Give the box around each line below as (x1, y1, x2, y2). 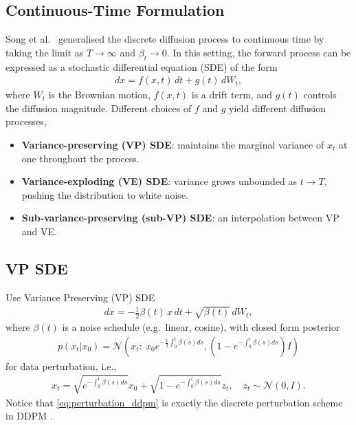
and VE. (21, 224, 57, 238)
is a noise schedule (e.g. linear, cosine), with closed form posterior (62, 320, 340, 334)
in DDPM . (5, 408, 53, 423)
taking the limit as (5, 45, 84, 59)
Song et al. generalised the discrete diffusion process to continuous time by (5, 32, 324, 46)
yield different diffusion (229, 100, 326, 115)
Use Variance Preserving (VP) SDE (5, 290, 155, 304)
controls (303, 87, 337, 102)
